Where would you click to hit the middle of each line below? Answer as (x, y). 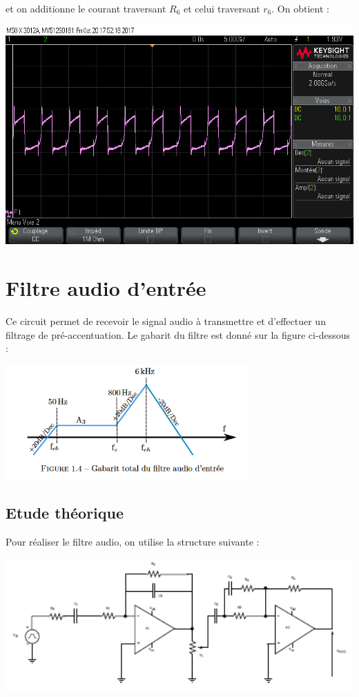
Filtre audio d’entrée (106, 288)
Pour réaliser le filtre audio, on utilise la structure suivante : (133, 542)
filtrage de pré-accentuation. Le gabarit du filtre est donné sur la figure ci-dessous (178, 334)
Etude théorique (65, 513)
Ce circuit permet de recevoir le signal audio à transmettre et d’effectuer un (166, 321)
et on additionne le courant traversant (86, 8)
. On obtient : (300, 8)
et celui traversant (222, 8)
